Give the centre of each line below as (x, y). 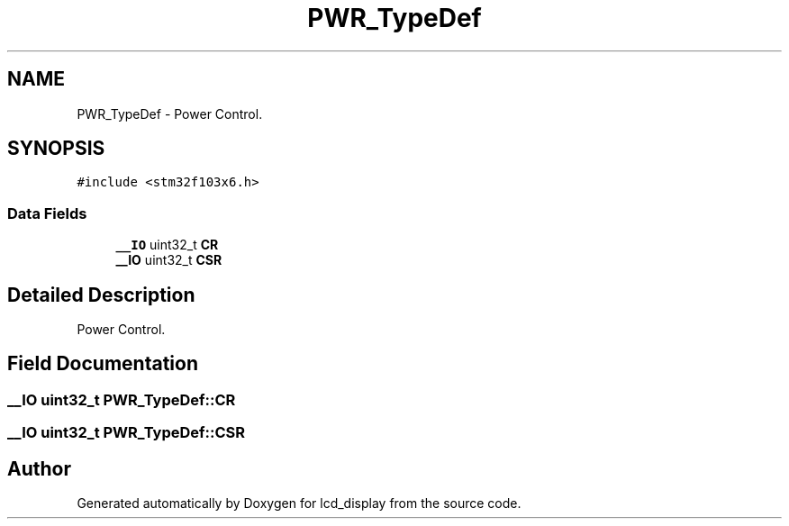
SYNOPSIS (56, 149)
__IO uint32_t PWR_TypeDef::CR (122, 399)
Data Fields (47, 213)
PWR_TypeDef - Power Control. (170, 113)
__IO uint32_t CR (167, 245)
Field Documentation (103, 364)
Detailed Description (101, 295)
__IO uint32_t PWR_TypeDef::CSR (127, 433)
